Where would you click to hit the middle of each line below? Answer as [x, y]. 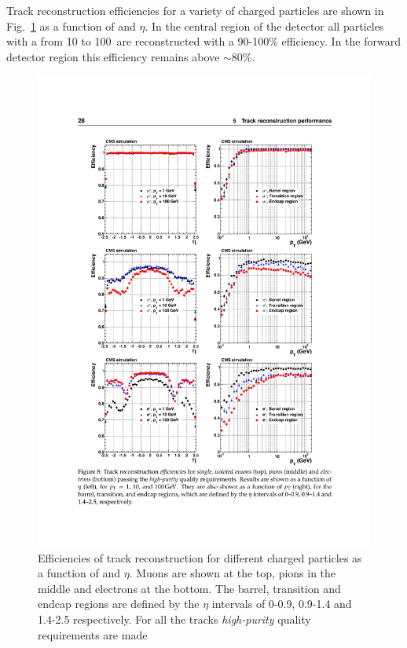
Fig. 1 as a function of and [71, 26]
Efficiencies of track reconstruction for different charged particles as [200, 557]
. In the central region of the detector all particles [264, 26]
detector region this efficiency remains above [113, 56]
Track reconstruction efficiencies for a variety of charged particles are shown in [195, 10]
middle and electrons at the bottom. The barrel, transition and [189, 588]
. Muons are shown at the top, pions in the [233, 573]
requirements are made [93, 634]
